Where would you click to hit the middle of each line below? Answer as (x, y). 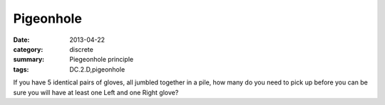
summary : (29, 60)
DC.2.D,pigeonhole (97, 69)
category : (28, 49)
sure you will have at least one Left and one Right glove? (96, 92)
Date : (21, 40)
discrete (82, 49)
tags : (21, 69)
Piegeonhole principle (102, 60)
